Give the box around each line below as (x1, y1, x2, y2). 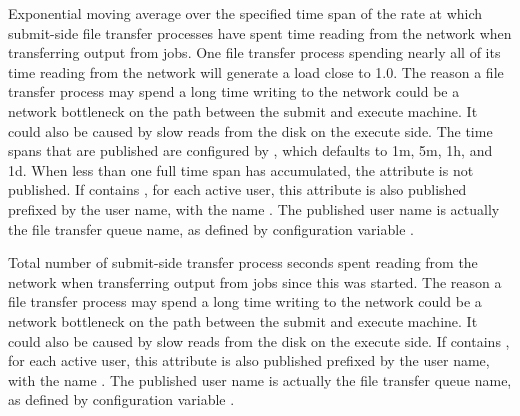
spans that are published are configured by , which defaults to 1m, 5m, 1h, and (8, 140, 493, 161)
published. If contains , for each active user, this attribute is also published (8, 179, 467, 200)
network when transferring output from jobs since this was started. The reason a (8, 271, 502, 292)
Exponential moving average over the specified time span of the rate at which (8, 3, 483, 23)
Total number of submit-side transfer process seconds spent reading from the (8, 252, 478, 273)
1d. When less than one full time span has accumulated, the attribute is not (8, 159, 474, 180)
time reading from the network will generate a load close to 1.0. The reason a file (8, 61, 504, 82)
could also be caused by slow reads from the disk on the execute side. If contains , (8, 330, 510, 351)
